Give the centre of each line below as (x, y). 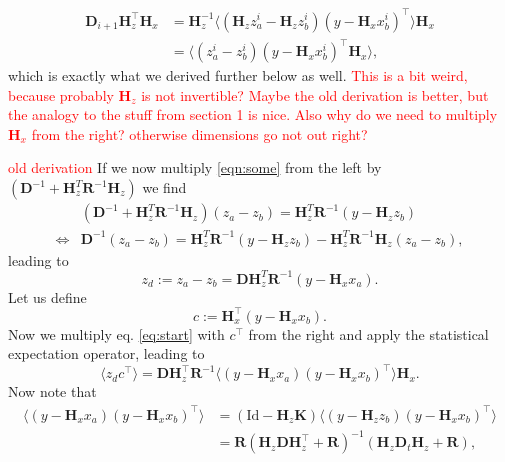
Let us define (47, 296)
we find (164, 187)
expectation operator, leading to (106, 353)
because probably (61, 94)
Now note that (52, 391)
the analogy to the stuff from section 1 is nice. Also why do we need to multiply (253, 114)
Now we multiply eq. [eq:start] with (116, 333)
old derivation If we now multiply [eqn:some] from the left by (195, 167)
